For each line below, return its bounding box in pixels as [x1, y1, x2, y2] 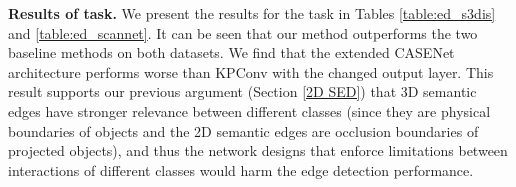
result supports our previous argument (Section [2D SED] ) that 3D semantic [8, 81, 477, 102]
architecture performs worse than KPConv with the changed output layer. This [8, 61, 494, 82]
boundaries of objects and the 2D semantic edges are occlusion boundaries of [8, 120, 479, 141]
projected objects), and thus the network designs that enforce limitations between [8, 140, 508, 161]
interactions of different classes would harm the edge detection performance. [8, 159, 474, 180]
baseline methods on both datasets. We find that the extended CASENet [8, 42, 455, 63]
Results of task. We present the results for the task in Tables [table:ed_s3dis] [8, 3, 496, 23]
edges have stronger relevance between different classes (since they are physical [8, 100, 491, 121]
